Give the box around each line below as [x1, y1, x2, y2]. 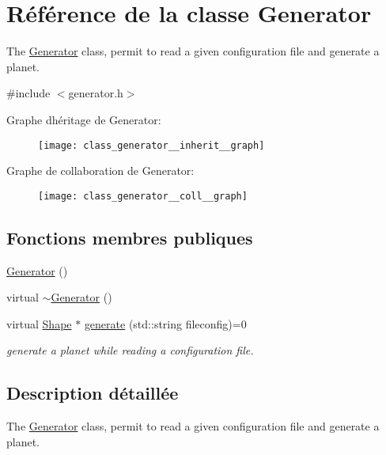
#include [6, 85, 51, 101]
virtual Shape [6, 315, 72, 332]
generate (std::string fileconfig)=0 [84, 315, 247, 332]
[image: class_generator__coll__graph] [38, 190, 248, 202]
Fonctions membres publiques [6, 225, 253, 249]
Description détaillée [6, 381, 179, 405]
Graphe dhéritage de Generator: [6, 111, 161, 127]
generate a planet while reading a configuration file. [6, 342, 254, 358]
